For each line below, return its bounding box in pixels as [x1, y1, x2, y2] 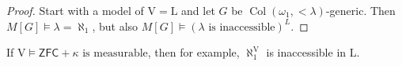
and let [181, 2, 215, 18]
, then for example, [147, 44, 240, 60]
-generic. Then [325, 2, 396, 18]
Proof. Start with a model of [6, 2, 144, 18]
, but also [92, 17, 138, 34]
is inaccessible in [266, 44, 347, 60]
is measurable [82, 48, 148, 60]
